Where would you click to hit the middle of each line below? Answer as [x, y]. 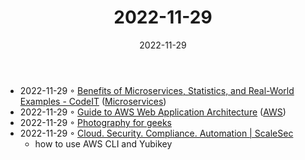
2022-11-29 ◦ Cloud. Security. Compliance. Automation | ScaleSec [156, 133]
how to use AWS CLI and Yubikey [103, 143]
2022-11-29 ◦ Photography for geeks [95, 122]
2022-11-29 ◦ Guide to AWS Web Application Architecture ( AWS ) [153, 112]
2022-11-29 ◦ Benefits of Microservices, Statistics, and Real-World [157, 90]
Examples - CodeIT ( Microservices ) [93, 101]
